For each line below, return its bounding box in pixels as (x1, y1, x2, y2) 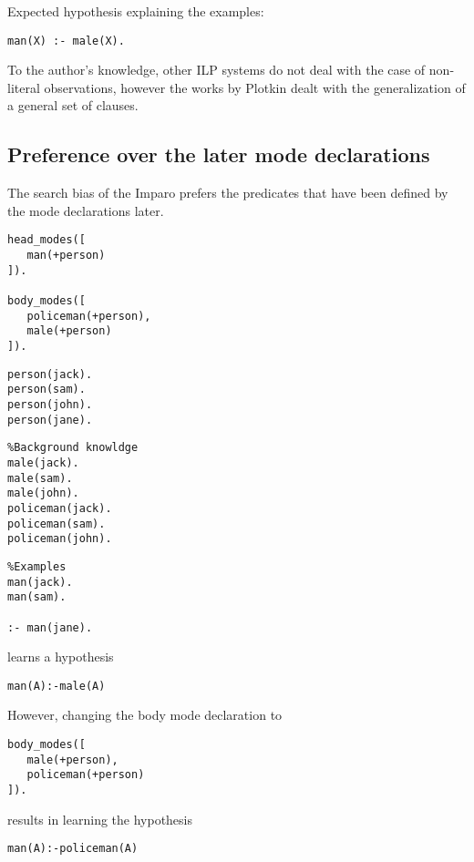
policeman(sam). (7, 517, 106, 530)
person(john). (7, 397, 93, 411)
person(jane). (7, 413, 93, 426)
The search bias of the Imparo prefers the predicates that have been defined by (7, 183, 448, 202)
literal (7, 77, 40, 97)
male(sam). (7, 471, 73, 485)
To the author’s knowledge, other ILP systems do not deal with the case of (7, 60, 426, 79)
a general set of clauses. (7, 96, 139, 115)
